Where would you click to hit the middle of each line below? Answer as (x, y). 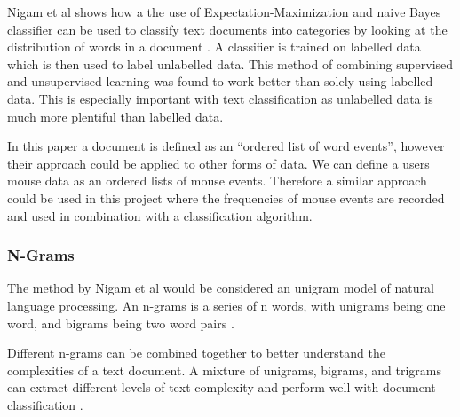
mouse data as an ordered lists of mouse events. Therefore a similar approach (217, 181)
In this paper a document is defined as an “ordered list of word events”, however (226, 146)
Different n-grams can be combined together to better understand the (196, 353)
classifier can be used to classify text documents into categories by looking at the (227, 29)
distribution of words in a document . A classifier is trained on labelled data (214, 47)
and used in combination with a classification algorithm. (160, 215)
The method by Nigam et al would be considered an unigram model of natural (221, 288)
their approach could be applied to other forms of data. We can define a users (218, 163)
